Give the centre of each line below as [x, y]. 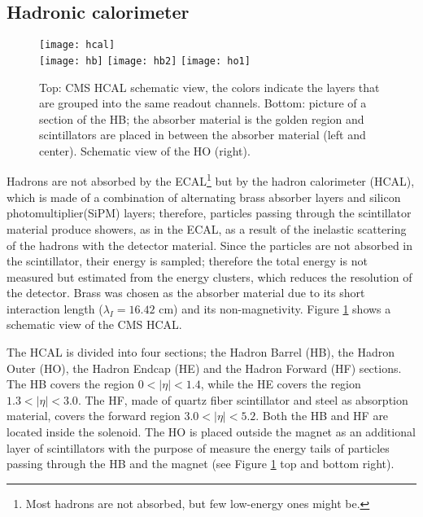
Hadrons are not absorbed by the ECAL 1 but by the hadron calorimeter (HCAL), [211, 180]
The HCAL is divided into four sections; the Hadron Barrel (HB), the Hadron [201, 352]
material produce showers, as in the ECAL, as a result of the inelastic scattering [207, 228]
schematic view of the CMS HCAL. [94, 324]
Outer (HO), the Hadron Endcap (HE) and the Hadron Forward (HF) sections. [204, 368]
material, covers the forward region [94, 416]
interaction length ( [55, 308]
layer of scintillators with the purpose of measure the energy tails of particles [198, 447]
